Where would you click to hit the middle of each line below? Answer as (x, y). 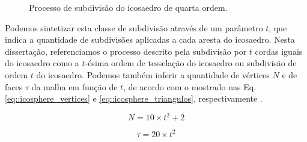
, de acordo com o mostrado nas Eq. (190, 86)
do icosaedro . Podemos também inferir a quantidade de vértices (153, 74)
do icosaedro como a (42, 63)
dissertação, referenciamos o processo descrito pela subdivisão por (126, 51)
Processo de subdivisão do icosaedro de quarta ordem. (128, 7)
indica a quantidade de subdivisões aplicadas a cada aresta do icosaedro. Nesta (150, 39)
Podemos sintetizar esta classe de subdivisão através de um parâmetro (134, 27)
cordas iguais (279, 51)
